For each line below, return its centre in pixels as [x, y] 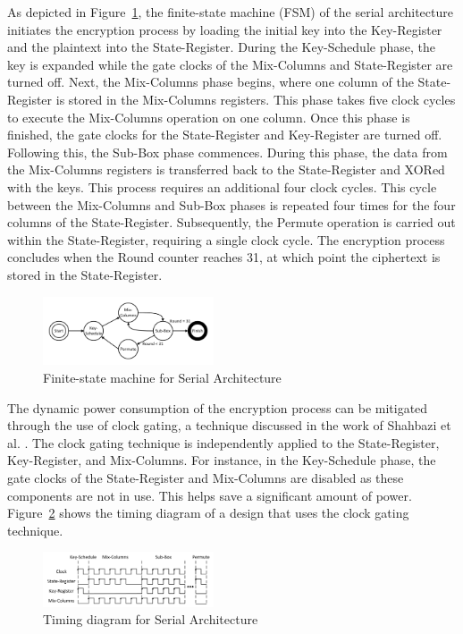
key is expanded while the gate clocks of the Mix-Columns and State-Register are [230, 64]
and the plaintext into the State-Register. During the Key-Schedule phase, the [221, 47]
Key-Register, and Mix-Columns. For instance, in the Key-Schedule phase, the [222, 460]
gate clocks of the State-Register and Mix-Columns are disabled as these [206, 478]
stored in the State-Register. [85, 274]
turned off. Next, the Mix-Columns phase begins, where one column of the [210, 82]
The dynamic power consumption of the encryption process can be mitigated [218, 407]
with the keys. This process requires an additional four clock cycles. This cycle [222, 186]
